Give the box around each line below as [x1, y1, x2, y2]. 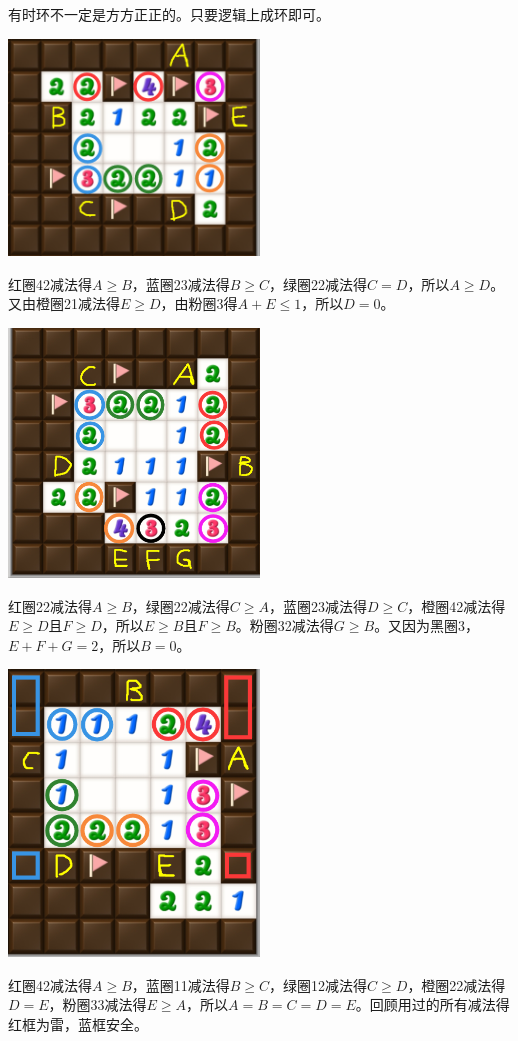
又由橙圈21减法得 [8, 293, 120, 314]
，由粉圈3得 [160, 293, 238, 314]
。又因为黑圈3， [374, 615, 480, 636]
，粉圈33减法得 [48, 994, 147, 1015]
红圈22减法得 [8, 595, 92, 616]
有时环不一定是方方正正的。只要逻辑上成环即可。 [8, 4, 330, 24]
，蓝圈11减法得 [131, 974, 230, 995]
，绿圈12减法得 [269, 974, 368, 995]
